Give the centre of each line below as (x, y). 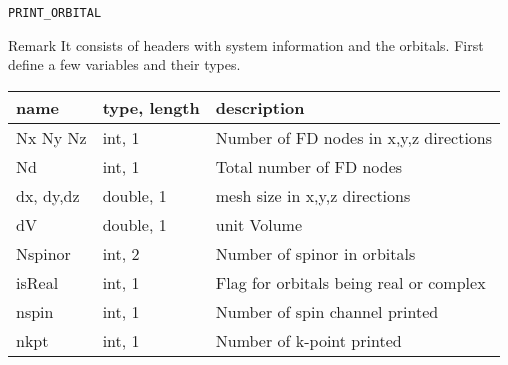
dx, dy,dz (48, 195)
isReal (37, 282)
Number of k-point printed (308, 340)
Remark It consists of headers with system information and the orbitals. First (246, 44)
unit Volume (258, 224)
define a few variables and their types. (124, 64)
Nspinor (43, 253)
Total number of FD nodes (309, 166)
